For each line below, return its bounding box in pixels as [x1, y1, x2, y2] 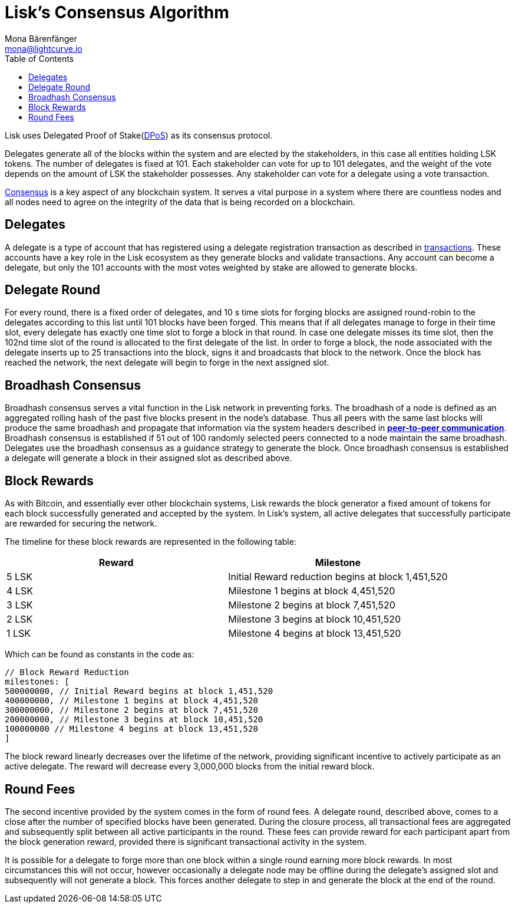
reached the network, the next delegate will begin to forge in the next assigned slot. [5, 357, 329, 368]
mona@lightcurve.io [5, 43, 82, 54]
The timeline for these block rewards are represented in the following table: [5, 537, 296, 547]
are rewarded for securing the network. [5, 518, 157, 529]
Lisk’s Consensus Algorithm [5, 2, 229, 22]
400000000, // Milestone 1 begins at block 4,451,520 [5, 696, 258, 706]
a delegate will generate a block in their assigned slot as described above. [5, 453, 292, 463]
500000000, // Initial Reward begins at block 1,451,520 [5, 686, 273, 696]
